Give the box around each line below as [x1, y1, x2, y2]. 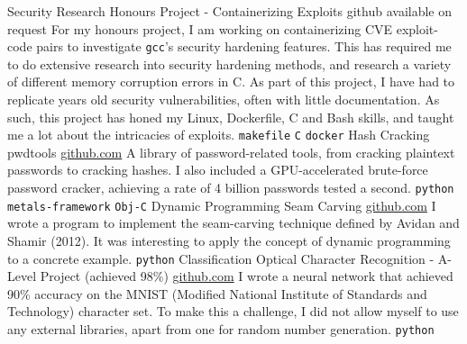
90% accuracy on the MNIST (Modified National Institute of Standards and [7, 284, 427, 303]
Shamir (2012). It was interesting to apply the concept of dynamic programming [7, 231, 451, 249]
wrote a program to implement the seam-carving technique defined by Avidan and [7, 213, 460, 232]
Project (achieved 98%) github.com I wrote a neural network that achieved [40, 267, 453, 285]
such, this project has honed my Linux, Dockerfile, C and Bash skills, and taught [7, 107, 454, 126]
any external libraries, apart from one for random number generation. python [7, 320, 435, 338]
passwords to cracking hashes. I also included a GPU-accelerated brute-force [7, 160, 428, 179]
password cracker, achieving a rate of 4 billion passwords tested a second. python [7, 178, 454, 197]
